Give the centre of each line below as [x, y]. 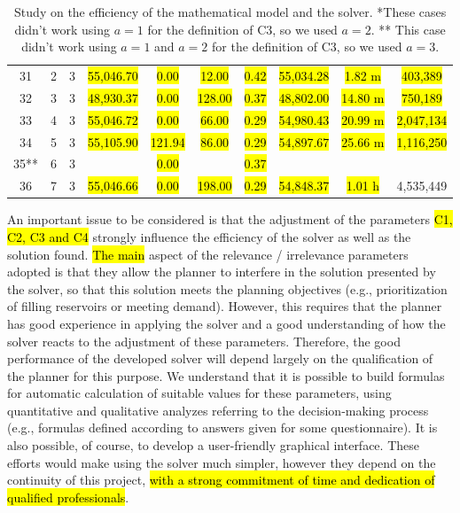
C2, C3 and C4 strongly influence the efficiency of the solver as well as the [209, 236]
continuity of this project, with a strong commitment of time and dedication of [221, 480]
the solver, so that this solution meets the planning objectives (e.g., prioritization [227, 288]
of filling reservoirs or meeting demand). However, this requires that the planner [225, 306]
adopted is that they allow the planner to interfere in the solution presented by [222, 272]
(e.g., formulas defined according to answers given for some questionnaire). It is [222, 427]
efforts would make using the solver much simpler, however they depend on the [222, 462]
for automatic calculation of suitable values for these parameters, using [199, 393]
